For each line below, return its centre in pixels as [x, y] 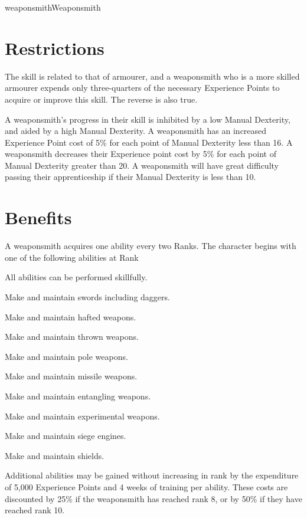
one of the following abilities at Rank [72, 257]
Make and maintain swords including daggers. [87, 296]
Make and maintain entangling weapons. [78, 396]
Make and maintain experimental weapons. [82, 416]
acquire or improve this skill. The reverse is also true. [101, 99]
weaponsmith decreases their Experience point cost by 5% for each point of [141, 154]
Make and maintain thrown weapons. [72, 337]
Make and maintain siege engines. [66, 436]
